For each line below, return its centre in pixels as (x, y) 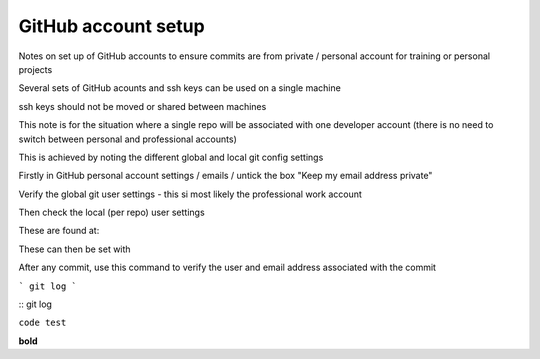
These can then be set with (74, 249)
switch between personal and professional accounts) (127, 139)
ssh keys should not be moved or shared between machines (142, 106)
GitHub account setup (111, 26)
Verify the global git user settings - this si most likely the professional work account (190, 194)
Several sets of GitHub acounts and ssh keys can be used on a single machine (180, 88)
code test (42, 323)
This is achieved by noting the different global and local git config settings (171, 157)
